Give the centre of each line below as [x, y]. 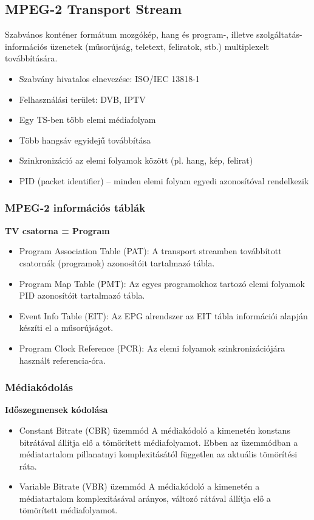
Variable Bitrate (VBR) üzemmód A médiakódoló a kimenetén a [139, 486]
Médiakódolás [39, 387]
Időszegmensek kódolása [56, 410]
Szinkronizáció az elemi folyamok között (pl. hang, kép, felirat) [136, 160]
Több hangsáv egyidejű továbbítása [85, 140]
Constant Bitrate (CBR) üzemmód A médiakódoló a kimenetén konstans [155, 430]
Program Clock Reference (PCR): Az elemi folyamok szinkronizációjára [152, 348]
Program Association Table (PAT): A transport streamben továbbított [150, 251]
